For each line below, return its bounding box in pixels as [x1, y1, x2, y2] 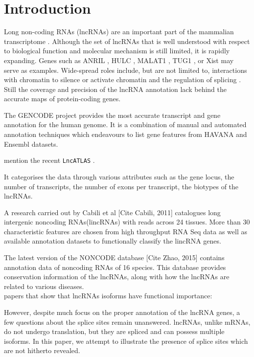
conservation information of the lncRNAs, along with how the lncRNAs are [4, 271, 230, 282]
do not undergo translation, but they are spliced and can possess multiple [4, 326, 225, 336]
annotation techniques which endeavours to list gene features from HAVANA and [4, 129, 247, 139]
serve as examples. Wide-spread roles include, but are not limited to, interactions [4, 65, 247, 75]
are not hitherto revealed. [4, 345, 80, 356]
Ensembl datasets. [4, 138, 58, 149]
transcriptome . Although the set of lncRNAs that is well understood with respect [4, 36, 250, 46]
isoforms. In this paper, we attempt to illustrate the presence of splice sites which [4, 335, 248, 346]
